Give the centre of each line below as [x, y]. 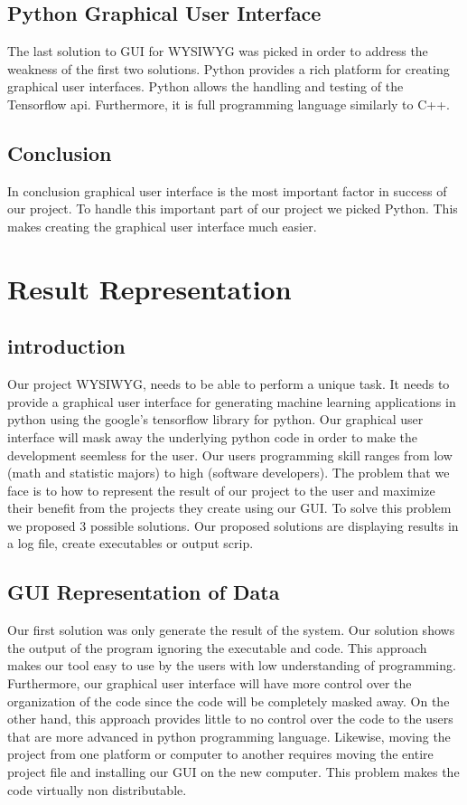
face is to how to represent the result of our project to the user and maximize [221, 490]
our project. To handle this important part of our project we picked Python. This [233, 208]
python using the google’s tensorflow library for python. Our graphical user [215, 419]
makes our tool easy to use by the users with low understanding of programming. [232, 665]
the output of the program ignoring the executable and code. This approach [217, 647]
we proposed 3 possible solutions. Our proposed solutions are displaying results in [233, 525]
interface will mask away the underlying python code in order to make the [213, 436]
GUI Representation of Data [144, 592]
